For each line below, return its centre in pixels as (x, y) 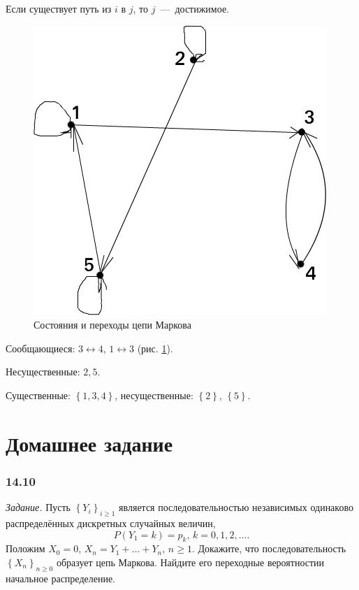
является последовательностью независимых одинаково (236, 507)
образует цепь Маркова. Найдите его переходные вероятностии (190, 562)
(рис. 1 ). (155, 348)
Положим (25, 548)
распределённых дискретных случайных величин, (111, 523)
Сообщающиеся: (41, 348)
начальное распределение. (61, 578)
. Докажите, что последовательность (269, 548)
